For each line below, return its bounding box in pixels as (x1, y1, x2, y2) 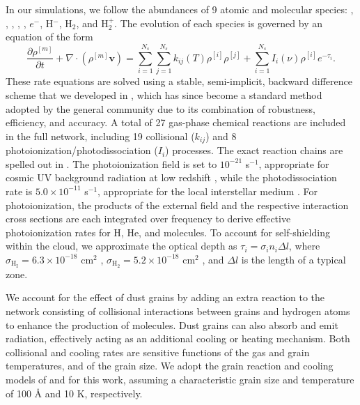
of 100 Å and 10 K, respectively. (6, 385, 143, 400)
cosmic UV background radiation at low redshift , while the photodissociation (6, 170, 337, 185)
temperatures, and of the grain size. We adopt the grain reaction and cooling (6, 358, 334, 373)
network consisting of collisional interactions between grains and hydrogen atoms (6, 303, 350, 318)
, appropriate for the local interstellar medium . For (97, 183, 318, 198)
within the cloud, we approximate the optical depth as (6, 238, 237, 253)
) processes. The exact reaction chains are (165, 143, 343, 158)
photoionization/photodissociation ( (6, 143, 158, 158)
